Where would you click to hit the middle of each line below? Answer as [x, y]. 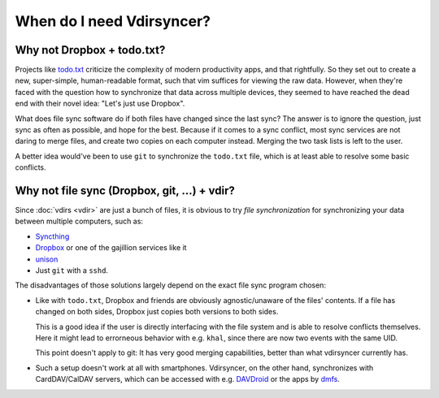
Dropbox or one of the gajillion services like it [111, 248]
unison [47, 259]
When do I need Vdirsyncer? [113, 21]
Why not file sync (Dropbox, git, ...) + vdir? [125, 190]
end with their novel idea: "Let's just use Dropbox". [100, 104]
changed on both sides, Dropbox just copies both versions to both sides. [157, 312]
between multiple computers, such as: [79, 221]
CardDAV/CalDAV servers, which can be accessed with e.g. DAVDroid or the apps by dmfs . [188, 379]
